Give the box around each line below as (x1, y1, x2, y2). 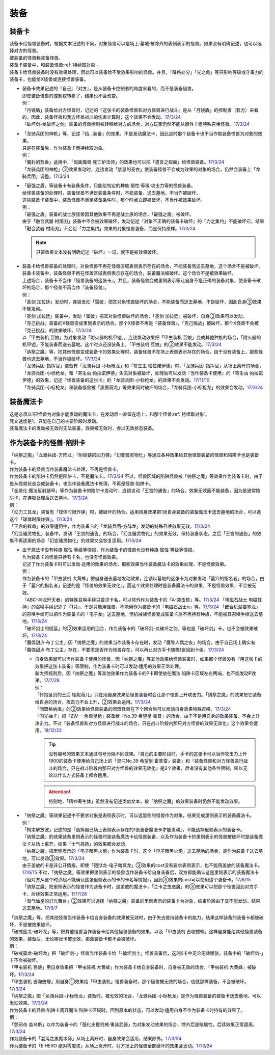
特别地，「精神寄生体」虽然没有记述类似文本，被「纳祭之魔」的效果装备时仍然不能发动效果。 (48, 798, 243, 804)
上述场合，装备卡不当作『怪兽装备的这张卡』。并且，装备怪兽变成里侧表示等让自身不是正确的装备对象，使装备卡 (22, 277, 257, 283)
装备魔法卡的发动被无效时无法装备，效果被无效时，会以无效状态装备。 (9, 425, 157, 431)
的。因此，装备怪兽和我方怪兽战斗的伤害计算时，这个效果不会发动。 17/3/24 (22, 114, 181, 120)
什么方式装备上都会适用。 (57, 772, 112, 778)
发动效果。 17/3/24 (9, 1000, 48, 1006)
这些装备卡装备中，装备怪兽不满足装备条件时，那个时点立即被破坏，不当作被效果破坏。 (22, 197, 205, 203)
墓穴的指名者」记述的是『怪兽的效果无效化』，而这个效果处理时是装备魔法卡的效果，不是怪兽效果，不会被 (31, 582, 252, 588)
